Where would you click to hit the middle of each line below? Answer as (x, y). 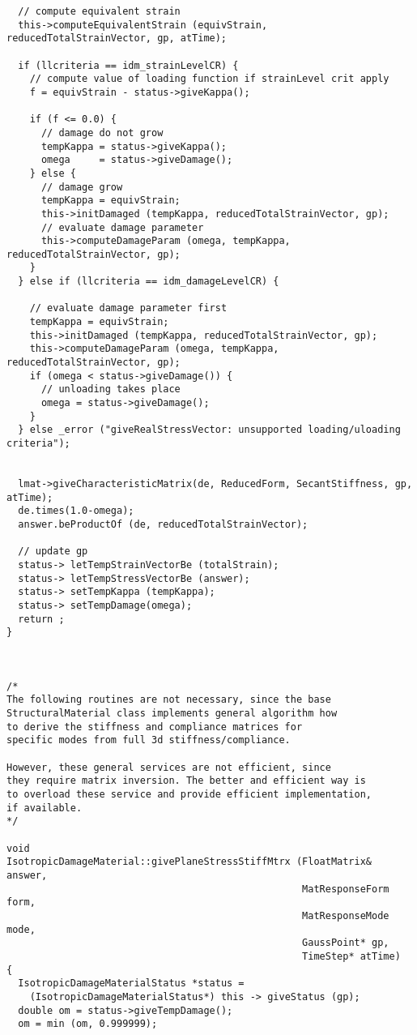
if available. (45, 808)
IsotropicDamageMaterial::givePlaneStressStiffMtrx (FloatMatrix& (189, 862)
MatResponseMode (346, 915)
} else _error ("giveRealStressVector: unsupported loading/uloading (209, 430)
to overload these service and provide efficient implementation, (189, 795)
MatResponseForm (346, 889)
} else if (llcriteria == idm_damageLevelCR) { (149, 282)
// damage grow (82, 187)
